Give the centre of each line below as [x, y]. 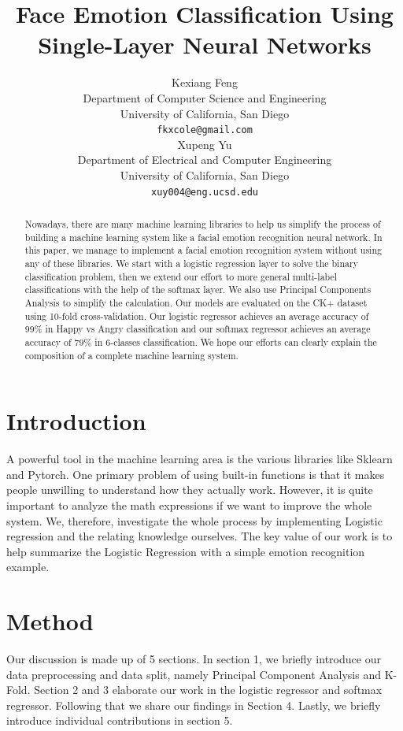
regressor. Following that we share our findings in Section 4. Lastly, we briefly [194, 705]
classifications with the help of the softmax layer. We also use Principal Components [198, 289]
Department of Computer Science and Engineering [205, 97]
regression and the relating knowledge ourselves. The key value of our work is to [200, 536]
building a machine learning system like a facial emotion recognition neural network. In [203, 237]
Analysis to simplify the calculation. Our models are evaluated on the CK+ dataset [196, 302]
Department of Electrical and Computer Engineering [205, 160]
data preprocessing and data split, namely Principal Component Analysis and [194, 674]
